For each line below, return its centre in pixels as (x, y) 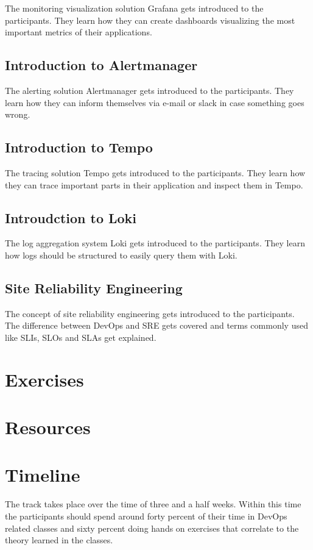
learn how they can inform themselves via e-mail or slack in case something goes (155, 102)
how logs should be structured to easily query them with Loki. (121, 255)
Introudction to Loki (71, 217)
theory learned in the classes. (59, 540)
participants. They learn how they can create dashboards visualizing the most (150, 20)
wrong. (18, 114)
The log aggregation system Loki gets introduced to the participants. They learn (155, 243)
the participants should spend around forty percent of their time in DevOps (146, 516)
